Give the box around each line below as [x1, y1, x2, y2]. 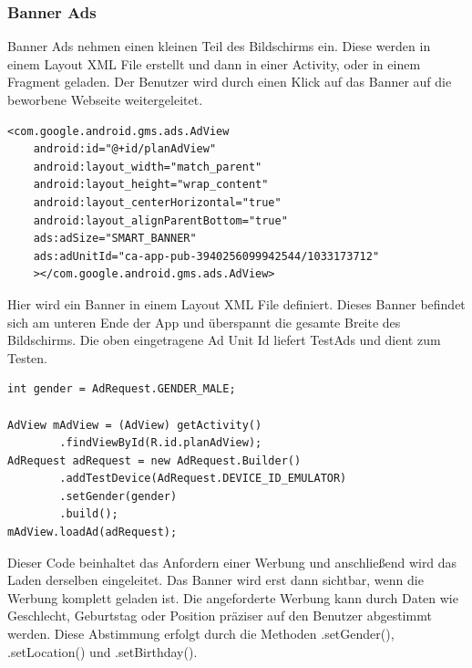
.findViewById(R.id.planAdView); [59, 436, 262, 450]
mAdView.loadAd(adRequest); [7, 526, 178, 539]
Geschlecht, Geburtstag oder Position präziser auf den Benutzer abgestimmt [7, 606, 432, 625]
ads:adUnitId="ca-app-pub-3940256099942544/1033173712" [33, 249, 380, 263]
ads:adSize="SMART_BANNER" [33, 232, 197, 245]
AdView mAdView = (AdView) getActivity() [7, 418, 262, 432]
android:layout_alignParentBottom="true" [33, 214, 288, 227]
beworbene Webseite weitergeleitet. [7, 90, 203, 109]
